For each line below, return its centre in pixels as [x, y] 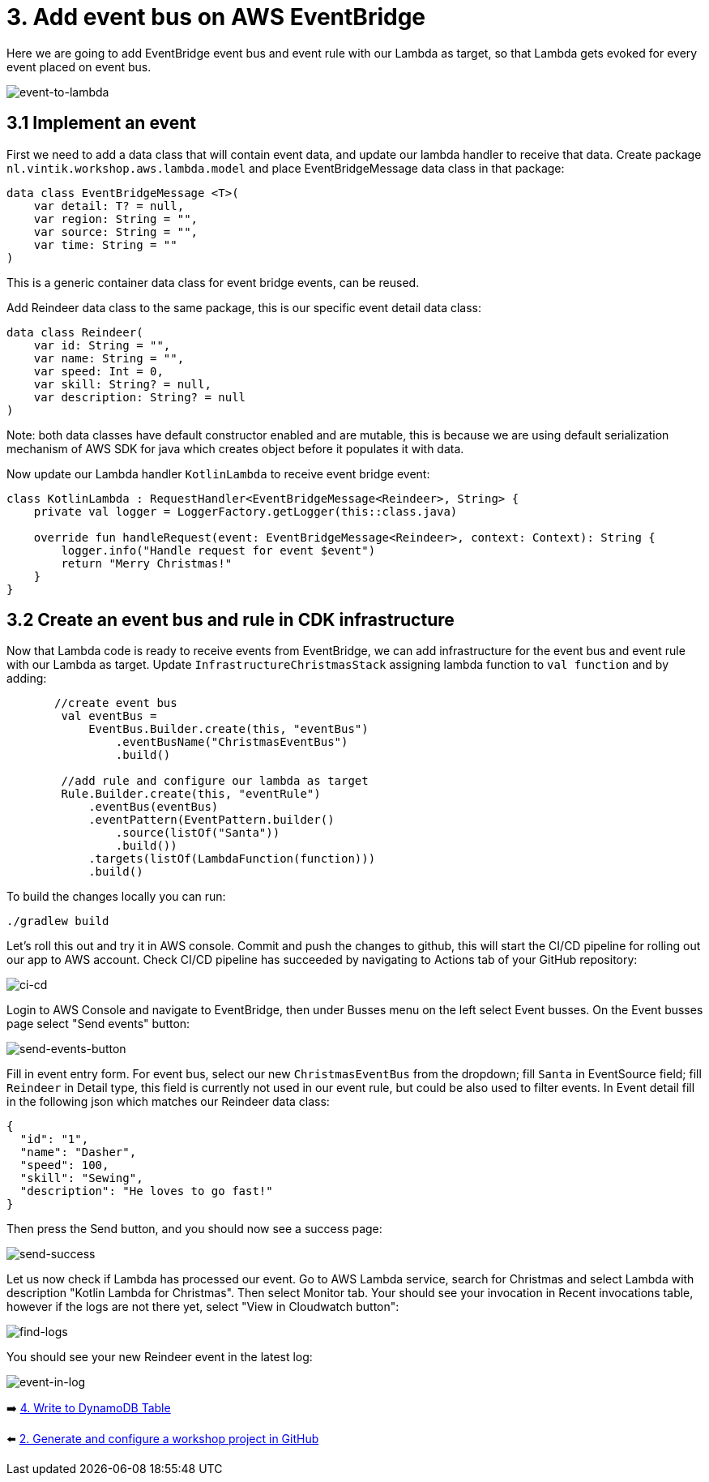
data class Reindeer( [75, 332]
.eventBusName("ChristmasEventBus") [232, 742]
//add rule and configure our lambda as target [215, 781]
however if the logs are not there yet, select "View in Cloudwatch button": [203, 1307]
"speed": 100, [64, 1165]
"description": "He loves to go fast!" [146, 1191]
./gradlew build [58, 921]
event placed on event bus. [79, 66]
